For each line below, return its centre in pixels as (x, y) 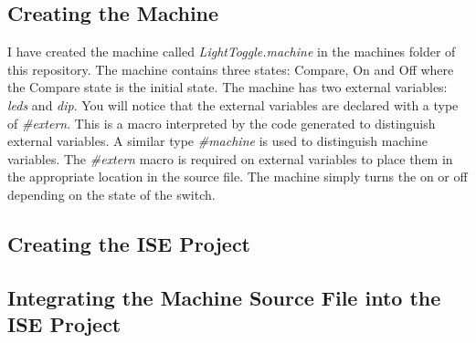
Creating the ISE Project (129, 243)
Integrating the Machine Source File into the (224, 297)
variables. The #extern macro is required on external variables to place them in (230, 158)
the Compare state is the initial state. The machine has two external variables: (227, 87)
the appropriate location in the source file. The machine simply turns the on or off (238, 177)
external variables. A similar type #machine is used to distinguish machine (217, 141)
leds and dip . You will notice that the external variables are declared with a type (233, 104)
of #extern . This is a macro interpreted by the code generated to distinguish (222, 123)
